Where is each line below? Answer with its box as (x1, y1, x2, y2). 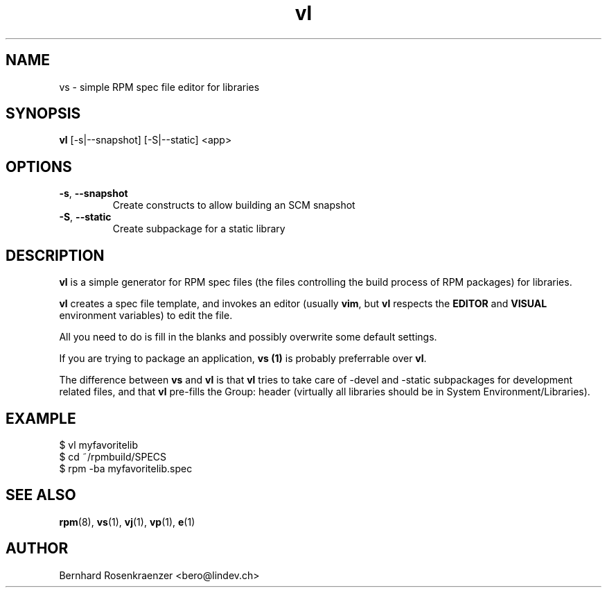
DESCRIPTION (6, 246, 105, 264)
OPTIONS (6, 157, 72, 175)
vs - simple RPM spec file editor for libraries (59, 80, 260, 93)
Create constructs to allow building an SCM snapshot (112, 199, 355, 212)
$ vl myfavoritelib (59, 438, 139, 451)
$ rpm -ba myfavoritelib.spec (59, 462, 193, 474)
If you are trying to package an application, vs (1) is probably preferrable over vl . (59, 352, 427, 365)
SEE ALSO (6, 486, 76, 504)
